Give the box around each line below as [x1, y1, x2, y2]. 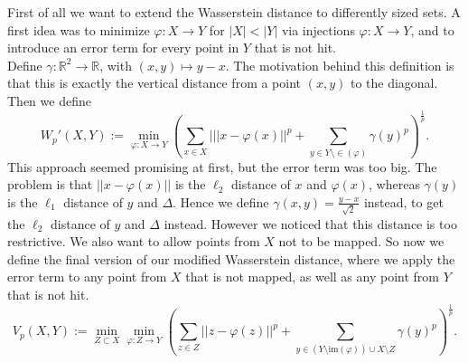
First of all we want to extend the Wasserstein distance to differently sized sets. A [7, 3, 461, 21]
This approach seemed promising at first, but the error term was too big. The [7, 157, 437, 176]
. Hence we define [173, 192, 269, 211]
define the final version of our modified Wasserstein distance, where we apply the [7, 249, 455, 268]
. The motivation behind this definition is [225, 55, 454, 74]
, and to [410, 20, 454, 39]
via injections [281, 20, 355, 39]
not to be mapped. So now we [278, 232, 445, 251]
